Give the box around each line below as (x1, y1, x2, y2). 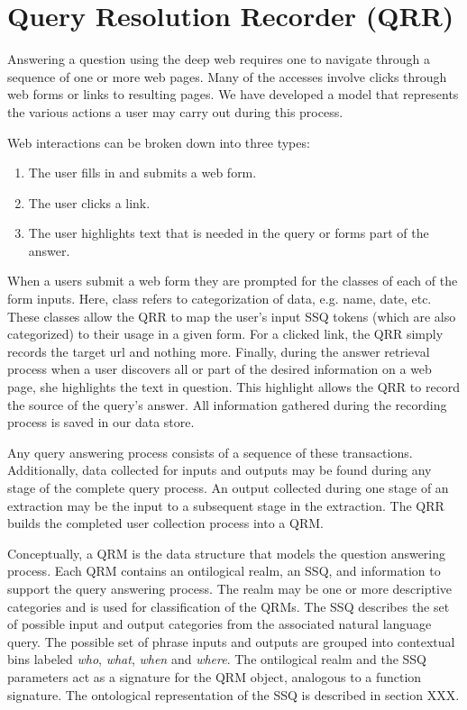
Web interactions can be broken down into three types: (7, 132, 310, 151)
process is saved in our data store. (7, 413, 195, 432)
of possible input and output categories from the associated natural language (7, 614, 432, 633)
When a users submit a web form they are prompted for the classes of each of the (7, 271, 458, 290)
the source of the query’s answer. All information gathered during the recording (7, 395, 447, 414)
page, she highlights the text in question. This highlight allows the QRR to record (7, 378, 461, 396)
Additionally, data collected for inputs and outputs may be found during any (7, 460, 432, 479)
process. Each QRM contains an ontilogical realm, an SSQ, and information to (7, 561, 441, 580)
